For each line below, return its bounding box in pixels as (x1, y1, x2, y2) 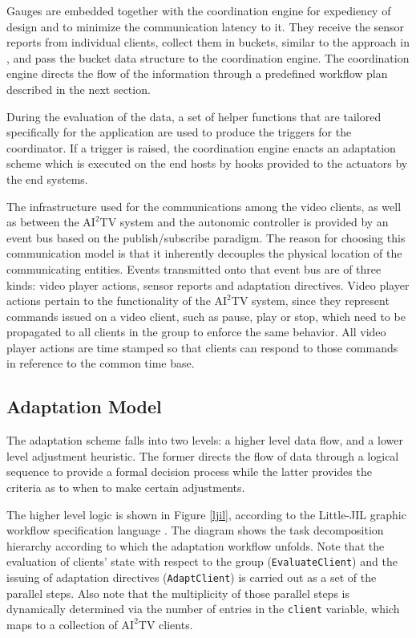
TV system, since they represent (231, 292, 390, 309)
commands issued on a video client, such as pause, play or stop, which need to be (6, 307, 406, 324)
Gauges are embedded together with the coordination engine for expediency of (6, 2, 391, 18)
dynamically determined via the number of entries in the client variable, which (6, 600, 400, 617)
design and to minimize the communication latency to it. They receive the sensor (6, 18, 405, 35)
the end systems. (6, 170, 88, 187)
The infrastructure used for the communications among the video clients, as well (6, 197, 402, 214)
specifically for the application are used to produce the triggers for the (6, 124, 352, 140)
